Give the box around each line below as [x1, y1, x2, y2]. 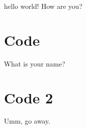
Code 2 [4, 87, 53, 107]
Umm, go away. [4, 116, 51, 126]
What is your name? [4, 58, 65, 68]
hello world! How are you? [4, 1, 83, 11]
